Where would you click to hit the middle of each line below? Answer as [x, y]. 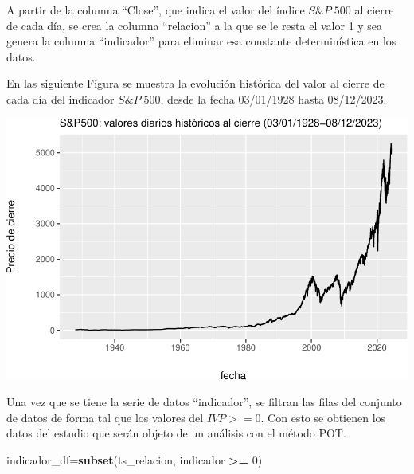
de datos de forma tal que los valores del [105, 417]
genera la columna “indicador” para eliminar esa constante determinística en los [201, 41]
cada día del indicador [61, 98]
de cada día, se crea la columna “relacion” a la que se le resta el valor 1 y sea [195, 25]
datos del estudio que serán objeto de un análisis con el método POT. [176, 433]
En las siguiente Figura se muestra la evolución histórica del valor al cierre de [195, 83]
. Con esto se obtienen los [323, 417]
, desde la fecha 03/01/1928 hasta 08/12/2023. [273, 98]
